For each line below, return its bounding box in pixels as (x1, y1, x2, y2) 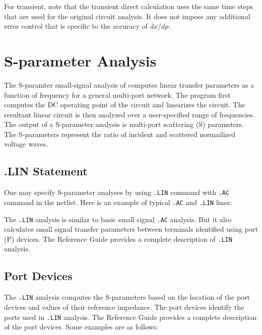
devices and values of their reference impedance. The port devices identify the (4, 301, 244, 312)
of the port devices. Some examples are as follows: (4, 321, 159, 332)
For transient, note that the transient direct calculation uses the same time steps (4, 1, 253, 11)
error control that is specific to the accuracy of (4, 21, 148, 31)
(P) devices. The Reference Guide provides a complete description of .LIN (4, 233, 232, 244)
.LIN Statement (4, 163, 88, 179)
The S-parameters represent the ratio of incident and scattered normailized (4, 128, 235, 139)
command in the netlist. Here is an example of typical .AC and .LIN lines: (4, 196, 232, 207)
